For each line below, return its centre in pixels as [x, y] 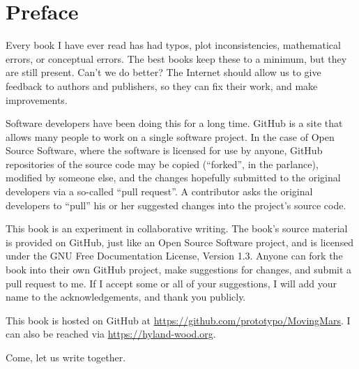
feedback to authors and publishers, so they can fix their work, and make [162, 85]
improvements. [37, 99]
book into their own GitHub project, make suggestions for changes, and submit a [179, 270]
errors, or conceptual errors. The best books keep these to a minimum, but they [176, 58]
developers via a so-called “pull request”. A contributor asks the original [159, 191]
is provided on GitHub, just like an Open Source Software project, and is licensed [180, 242]
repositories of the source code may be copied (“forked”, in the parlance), [162, 164]
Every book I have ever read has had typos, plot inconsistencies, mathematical [173, 45]
